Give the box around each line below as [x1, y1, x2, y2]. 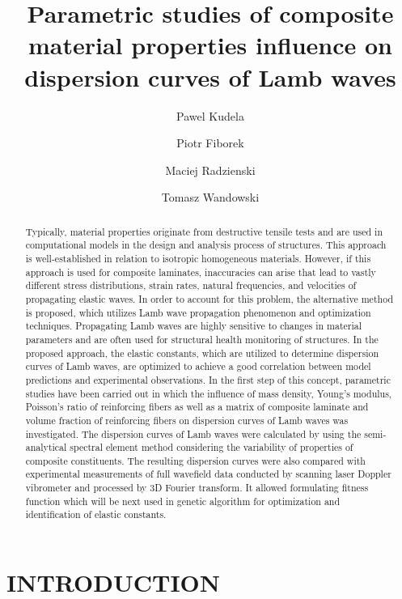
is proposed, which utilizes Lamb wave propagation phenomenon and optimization [25, 305, 371, 319]
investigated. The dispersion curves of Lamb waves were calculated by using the [25, 427, 362, 440]
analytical [25, 440, 67, 454]
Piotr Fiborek [176, 134, 244, 151]
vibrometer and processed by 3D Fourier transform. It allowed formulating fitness [25, 481, 369, 495]
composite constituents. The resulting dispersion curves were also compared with [25, 453, 366, 467]
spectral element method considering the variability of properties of [70, 440, 353, 454]
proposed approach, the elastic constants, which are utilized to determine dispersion [25, 346, 379, 359]
